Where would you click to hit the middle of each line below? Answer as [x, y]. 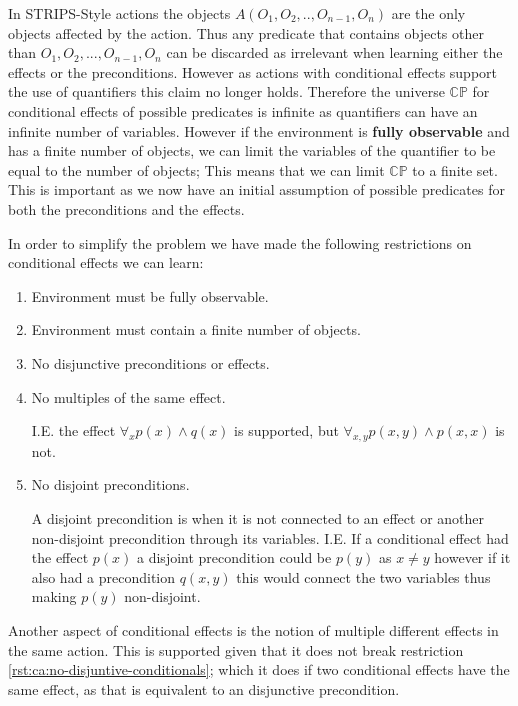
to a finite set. [455, 169]
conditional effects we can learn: [106, 262]
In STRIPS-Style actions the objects [119, 13]
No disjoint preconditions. [110, 484]
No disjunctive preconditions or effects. [150, 362]
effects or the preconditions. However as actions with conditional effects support [253, 71]
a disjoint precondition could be [234, 557]
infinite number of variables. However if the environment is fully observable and [259, 130]
